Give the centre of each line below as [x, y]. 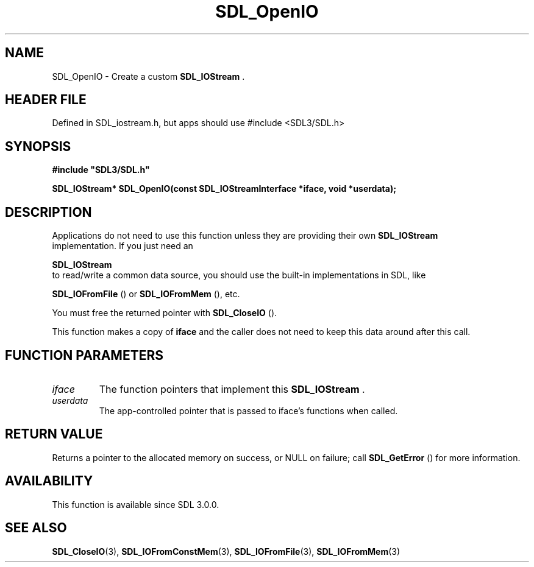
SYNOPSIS [38, 146]
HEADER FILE [46, 100]
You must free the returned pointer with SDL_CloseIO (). [165, 313]
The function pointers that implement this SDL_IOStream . [232, 389]
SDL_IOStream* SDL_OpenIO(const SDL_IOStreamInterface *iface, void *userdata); [224, 189]
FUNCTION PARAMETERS [84, 355]
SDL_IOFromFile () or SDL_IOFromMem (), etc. [146, 294]
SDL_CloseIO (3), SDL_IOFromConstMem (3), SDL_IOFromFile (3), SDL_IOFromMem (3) [226, 551]
